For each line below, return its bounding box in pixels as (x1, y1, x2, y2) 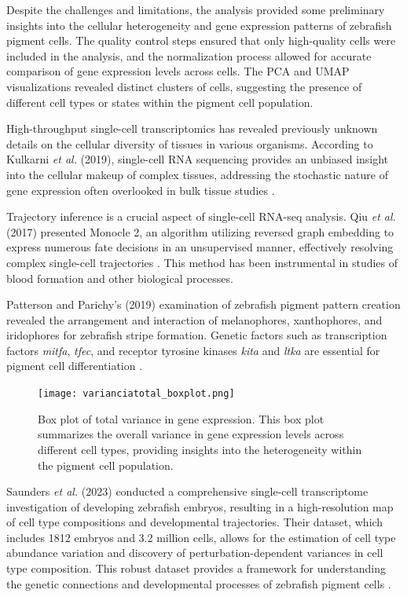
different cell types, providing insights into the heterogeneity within (38, 441, 362, 457)
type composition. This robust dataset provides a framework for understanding (6, 560, 386, 577)
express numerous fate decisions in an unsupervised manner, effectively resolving (6, 239, 394, 255)
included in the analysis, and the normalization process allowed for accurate (6, 47, 372, 64)
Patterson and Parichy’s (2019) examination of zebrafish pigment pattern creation (6, 296, 401, 313)
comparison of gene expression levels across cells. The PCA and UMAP (6, 63, 350, 79)
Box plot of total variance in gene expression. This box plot (38, 410, 324, 427)
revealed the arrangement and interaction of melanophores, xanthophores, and (6, 311, 383, 328)
